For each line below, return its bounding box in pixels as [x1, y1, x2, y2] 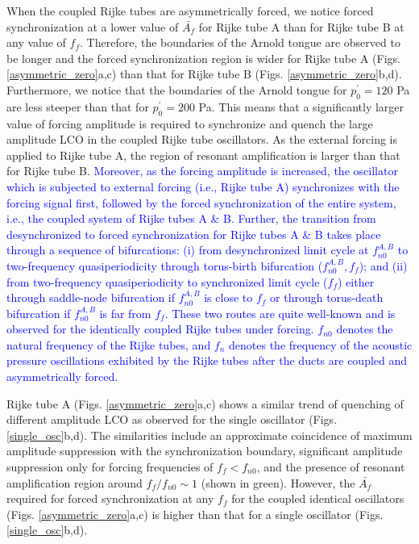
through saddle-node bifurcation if [6, 289, 176, 306]
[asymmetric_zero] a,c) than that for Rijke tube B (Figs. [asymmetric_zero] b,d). [6, 65, 402, 82]
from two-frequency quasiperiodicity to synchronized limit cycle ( [6, 273, 328, 290]
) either [338, 273, 375, 290]
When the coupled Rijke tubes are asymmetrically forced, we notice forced [6, 2, 374, 19]
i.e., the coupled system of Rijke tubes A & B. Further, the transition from [6, 210, 376, 227]
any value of [6, 34, 66, 51]
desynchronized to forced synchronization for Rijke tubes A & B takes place [6, 225, 381, 242]
